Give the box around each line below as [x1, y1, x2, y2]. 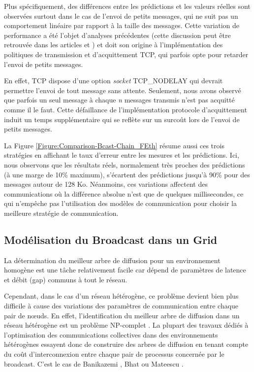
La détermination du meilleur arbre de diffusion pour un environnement [4, 255, 221, 265]
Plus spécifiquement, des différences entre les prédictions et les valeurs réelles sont [4, 1, 251, 11]
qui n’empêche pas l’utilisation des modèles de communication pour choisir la [4, 198, 237, 208]
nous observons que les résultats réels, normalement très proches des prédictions [4, 159, 245, 169]
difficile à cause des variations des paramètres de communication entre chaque [4, 301, 239, 311]
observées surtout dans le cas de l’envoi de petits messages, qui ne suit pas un [4, 10, 238, 21]
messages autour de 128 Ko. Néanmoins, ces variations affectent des [4, 179, 208, 189]
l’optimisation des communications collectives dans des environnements [4, 329, 218, 339]
